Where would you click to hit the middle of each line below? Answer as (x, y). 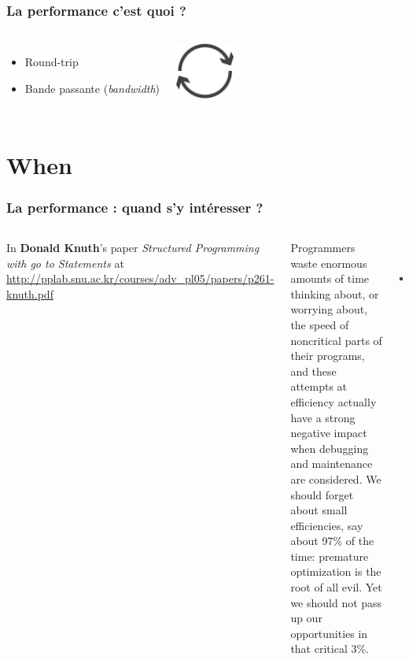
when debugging (330, 448)
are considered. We (336, 478)
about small (319, 510)
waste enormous (329, 263)
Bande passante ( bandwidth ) (92, 88)
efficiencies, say (327, 525)
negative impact (329, 433)
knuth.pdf (30, 293)
